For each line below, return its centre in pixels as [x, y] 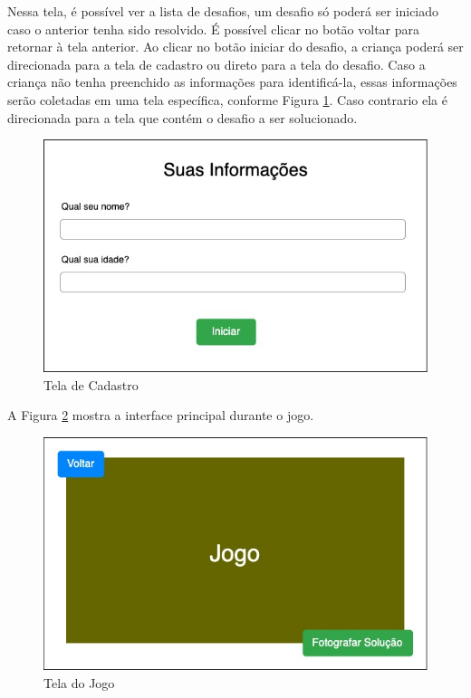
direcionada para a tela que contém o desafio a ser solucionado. [183, 117]
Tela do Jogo [79, 682]
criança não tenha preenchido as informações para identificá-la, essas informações [232, 82]
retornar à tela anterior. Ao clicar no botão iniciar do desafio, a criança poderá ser [235, 47]
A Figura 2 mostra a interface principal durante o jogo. [161, 415]
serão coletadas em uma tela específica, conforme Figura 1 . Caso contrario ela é [227, 99]
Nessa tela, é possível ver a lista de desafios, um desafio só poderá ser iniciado [223, 11]
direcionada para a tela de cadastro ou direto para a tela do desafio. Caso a [216, 64]
